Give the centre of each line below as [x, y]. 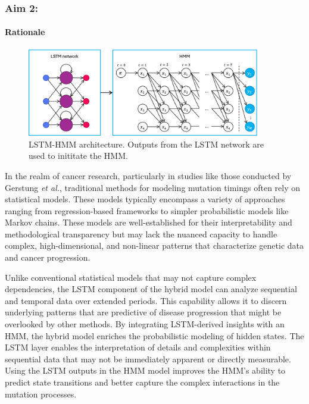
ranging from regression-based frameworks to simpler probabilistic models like [147, 210]
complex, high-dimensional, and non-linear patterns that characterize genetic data [154, 245]
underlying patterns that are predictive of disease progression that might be [143, 312]
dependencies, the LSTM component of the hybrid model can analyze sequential [151, 289]
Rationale [25, 32]
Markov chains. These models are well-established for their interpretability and [149, 222]
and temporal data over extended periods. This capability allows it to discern [146, 300]
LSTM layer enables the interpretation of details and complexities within [138, 347]
